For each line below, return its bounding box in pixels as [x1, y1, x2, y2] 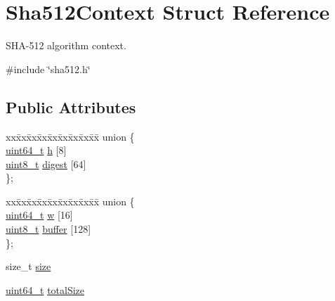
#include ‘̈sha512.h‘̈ [6, 61, 91, 76]
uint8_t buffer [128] [6, 222, 91, 236]
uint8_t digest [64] [6, 156, 86, 171]
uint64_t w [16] [6, 207, 73, 222]
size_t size [6, 259, 51, 274]
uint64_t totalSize [6, 282, 85, 297]
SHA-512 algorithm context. [6, 38, 126, 53]
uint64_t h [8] [6, 143, 67, 158]
